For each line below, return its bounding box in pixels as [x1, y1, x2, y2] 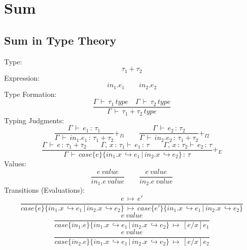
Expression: [4, 72, 40, 83]
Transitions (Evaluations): [4, 185, 85, 195]
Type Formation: [4, 88, 57, 99]
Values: [4, 158, 26, 168]
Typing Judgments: [4, 115, 64, 125]
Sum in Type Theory [4, 32, 117, 48]
